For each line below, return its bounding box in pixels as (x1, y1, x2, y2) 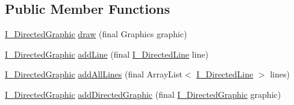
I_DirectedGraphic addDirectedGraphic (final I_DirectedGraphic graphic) (5, 88, 281, 100)
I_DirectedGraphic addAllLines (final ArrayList (5, 68, 183, 80)
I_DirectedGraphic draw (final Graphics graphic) (5, 28, 187, 40)
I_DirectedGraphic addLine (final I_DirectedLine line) (5, 47, 208, 60)
